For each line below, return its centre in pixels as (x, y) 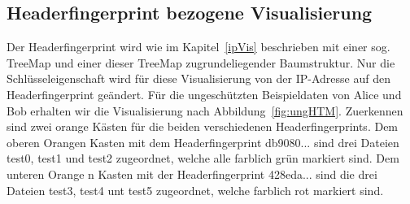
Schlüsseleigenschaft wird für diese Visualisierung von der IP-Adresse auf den (198, 78)
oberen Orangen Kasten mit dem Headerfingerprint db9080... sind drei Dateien (203, 142)
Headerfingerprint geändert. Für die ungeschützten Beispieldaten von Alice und (204, 94)
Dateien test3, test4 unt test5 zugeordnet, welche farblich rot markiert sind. (195, 190)
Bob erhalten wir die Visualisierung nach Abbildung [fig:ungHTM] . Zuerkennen (205, 110)
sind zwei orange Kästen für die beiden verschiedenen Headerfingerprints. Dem (203, 126)
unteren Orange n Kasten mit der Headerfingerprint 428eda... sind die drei (192, 174)
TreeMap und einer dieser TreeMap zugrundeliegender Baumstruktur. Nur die (201, 62)
